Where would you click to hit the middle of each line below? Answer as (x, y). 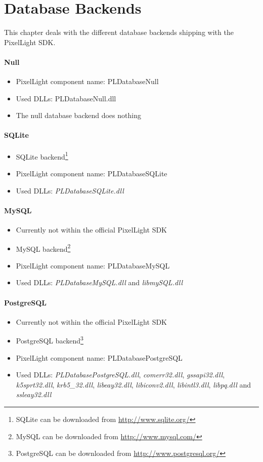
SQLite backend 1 (42, 156)
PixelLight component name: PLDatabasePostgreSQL (99, 357)
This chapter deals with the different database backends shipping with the (119, 32)
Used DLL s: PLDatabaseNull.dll (66, 98)
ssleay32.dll (34, 394)
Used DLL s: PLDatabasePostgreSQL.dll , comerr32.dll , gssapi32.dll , (120, 375)
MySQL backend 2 (43, 248)
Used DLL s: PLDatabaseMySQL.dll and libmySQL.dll (99, 282)
